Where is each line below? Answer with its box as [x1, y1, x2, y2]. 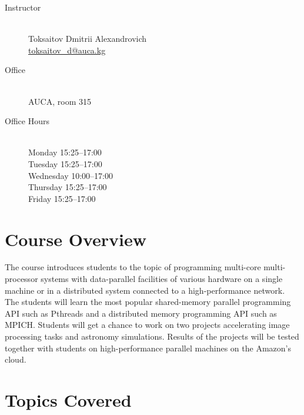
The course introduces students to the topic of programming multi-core [5, 261, 261, 273]
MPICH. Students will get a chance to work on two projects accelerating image [5, 318, 290, 331]
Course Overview [5, 227, 146, 251]
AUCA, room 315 [28, 95, 91, 107]
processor [5, 273, 38, 285]
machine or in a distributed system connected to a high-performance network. [5, 284, 285, 296]
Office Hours [5, 115, 49, 127]
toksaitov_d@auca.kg [28, 44, 106, 56]
